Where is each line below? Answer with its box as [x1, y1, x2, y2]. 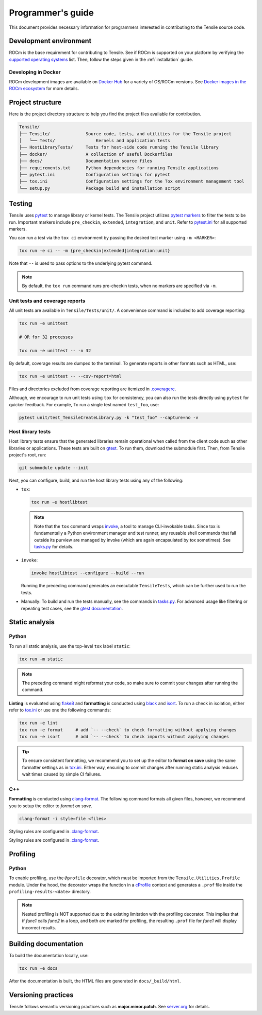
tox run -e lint [19, 720, 58, 726]
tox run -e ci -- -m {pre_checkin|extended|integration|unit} [19, 248, 170, 254]
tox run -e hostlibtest [31, 499, 88, 505]
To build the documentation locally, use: [9, 953, 89, 959]
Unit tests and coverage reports [9, 297, 85, 304]
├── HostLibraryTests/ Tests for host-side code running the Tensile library [19, 145, 219, 150]
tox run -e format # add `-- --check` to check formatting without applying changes [19, 727, 237, 732]
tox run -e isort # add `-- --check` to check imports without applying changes [19, 734, 229, 739]
